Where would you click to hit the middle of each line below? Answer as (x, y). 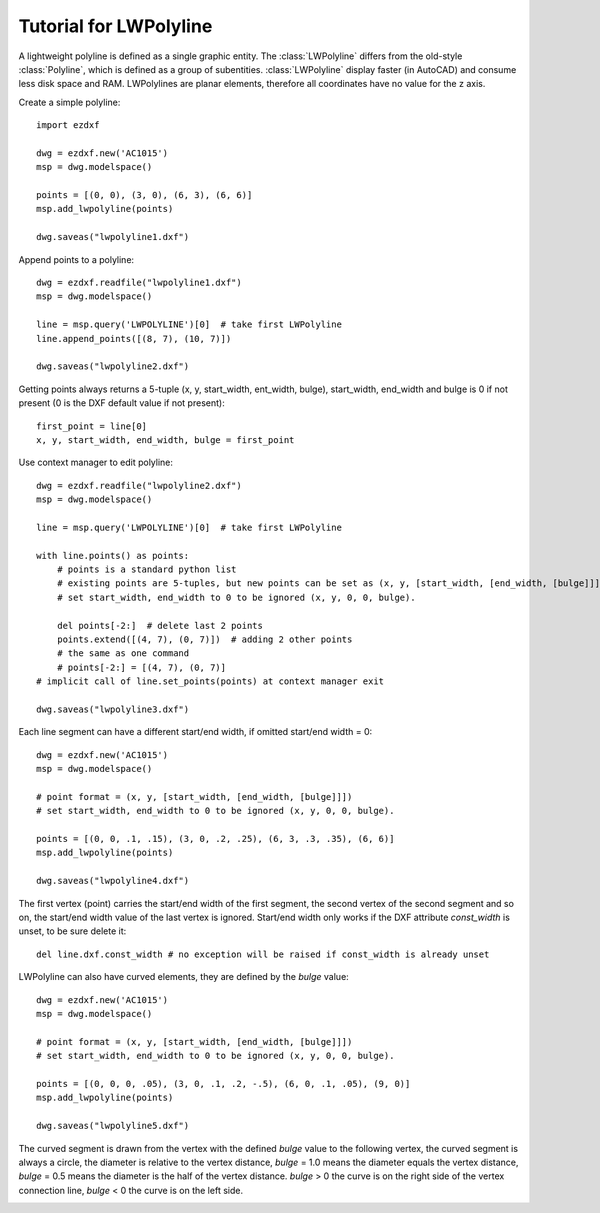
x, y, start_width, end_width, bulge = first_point (165, 439)
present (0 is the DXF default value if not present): (121, 403)
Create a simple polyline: (69, 102)
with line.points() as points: (113, 555)
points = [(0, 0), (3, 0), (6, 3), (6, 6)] (144, 195)
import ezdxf (68, 125)
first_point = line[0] (92, 426)
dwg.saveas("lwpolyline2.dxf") (113, 366)
